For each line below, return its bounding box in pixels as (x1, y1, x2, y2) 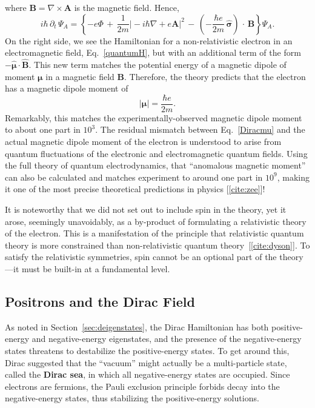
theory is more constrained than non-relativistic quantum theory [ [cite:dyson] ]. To (5, 238, 310, 251)
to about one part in (5, 123, 81, 136)
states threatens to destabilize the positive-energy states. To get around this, (5, 344, 290, 356)
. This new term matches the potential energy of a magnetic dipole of (28, 58, 287, 70)
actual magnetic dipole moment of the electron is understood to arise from (5, 135, 282, 148)
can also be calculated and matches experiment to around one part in (5, 170, 263, 183)
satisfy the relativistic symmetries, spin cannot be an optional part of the (5, 250, 277, 263)
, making (277, 170, 310, 183)
